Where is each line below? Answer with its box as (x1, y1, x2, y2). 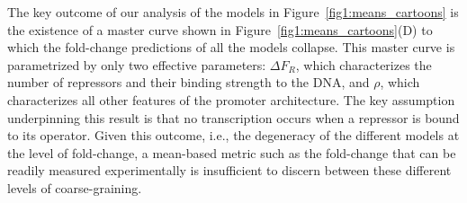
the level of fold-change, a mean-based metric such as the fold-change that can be (7, 143, 456, 162)
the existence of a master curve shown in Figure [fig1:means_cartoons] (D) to (7, 20, 433, 39)
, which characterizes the (295, 55, 432, 74)
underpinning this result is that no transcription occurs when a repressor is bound (7, 108, 460, 127)
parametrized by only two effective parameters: (7, 55, 266, 74)
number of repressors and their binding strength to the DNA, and (7, 73, 370, 92)
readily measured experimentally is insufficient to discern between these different (7, 161, 452, 180)
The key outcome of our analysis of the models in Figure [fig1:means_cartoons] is (7, 3, 459, 21)
